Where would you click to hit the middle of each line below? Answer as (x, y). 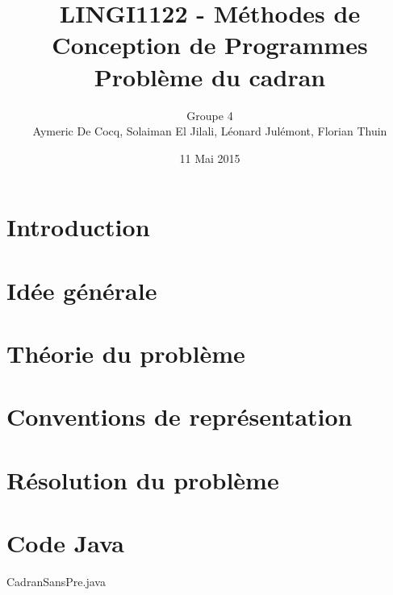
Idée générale (82, 290)
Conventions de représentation (180, 416)
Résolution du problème (143, 479)
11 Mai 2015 (210, 158)
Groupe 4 (210, 115)
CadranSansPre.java (56, 582)
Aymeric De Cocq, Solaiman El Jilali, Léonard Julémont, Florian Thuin (210, 131)
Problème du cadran (210, 76)
